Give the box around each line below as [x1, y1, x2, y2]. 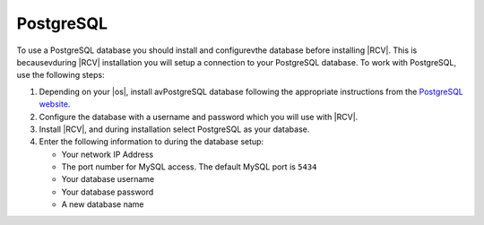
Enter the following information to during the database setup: [39, 136, 264, 147]
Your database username [61, 174, 155, 185]
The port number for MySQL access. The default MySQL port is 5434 [61, 161, 317, 172]
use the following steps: [16, 70, 105, 81]
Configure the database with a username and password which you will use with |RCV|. [39, 111, 359, 122]
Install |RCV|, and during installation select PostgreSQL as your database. [39, 124, 310, 134]
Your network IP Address [61, 149, 154, 160]
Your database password [61, 186, 154, 197]
